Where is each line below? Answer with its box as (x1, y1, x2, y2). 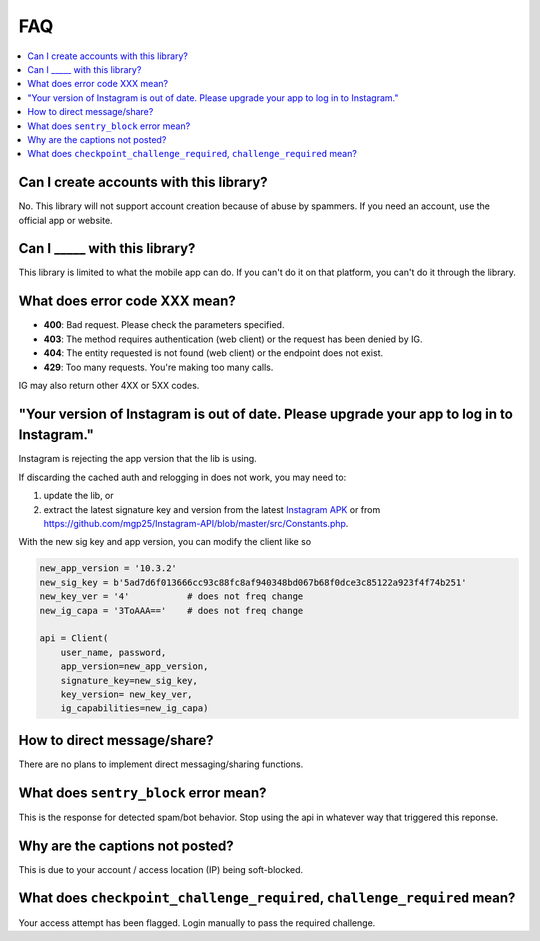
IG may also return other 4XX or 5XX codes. (18, 379, 200, 391)
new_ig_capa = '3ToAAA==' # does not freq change (39, 605, 304, 616)
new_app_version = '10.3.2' (39, 563, 177, 574)
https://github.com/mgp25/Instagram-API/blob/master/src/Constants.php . (43, 518, 349, 530)
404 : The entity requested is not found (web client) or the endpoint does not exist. (43, 347, 384, 359)
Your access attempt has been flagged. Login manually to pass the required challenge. (18, 916, 376, 929)
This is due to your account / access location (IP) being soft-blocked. (18, 863, 304, 875)
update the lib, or (43, 490, 114, 502)
